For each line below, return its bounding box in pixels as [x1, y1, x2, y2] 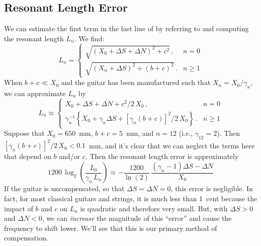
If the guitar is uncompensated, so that [4, 183, 125, 194]
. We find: [74, 33, 105, 43]
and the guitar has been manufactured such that [61, 77, 211, 88]
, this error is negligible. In [170, 183, 253, 194]
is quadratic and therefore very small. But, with [80, 203, 228, 213]
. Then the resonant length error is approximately [85, 151, 239, 161]
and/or [59, 151, 80, 161]
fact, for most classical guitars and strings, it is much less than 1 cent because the [4, 193, 257, 204]
